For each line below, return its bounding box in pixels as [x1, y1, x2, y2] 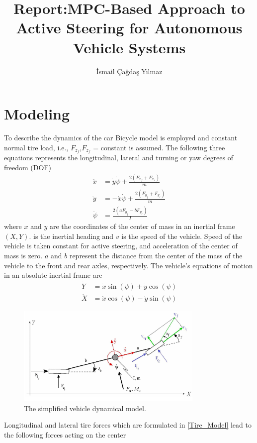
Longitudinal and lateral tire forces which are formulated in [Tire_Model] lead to [4, 420, 252, 430]
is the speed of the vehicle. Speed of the [121, 230, 243, 241]
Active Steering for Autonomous [16, 17, 243, 38]
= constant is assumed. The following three [93, 142, 225, 152]
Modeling [4, 104, 70, 124]
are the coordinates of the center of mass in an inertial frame [49, 221, 235, 231]
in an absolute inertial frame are [4, 270, 102, 280]
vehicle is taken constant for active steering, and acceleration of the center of [4, 240, 238, 251]
